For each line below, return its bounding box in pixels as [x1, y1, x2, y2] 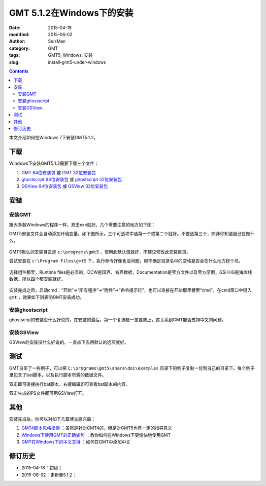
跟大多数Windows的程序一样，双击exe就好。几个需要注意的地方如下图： [9, 222, 156, 227]
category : [9, 45, 30, 51]
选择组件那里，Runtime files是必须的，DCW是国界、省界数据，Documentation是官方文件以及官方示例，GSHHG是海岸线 [9, 269, 252, 275]
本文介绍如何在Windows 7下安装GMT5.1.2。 [9, 135, 99, 141]
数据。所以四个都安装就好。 [9, 276, 66, 282]
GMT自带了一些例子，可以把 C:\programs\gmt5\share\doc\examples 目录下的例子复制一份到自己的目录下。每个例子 [9, 365, 255, 371]
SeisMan [48, 38, 66, 44]
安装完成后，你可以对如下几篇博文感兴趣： [9, 416, 96, 422]
